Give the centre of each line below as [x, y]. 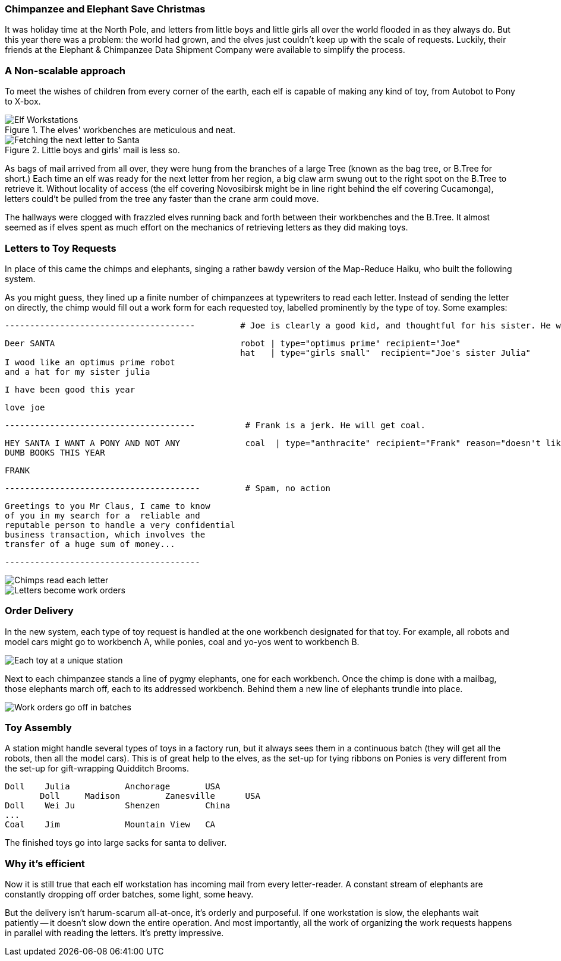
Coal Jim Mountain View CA [110, 825]
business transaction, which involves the [105, 534]
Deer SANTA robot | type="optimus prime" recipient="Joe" [233, 343]
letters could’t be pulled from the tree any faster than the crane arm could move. [162, 199]
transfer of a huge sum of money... [90, 544]
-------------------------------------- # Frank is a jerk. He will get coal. [215, 425]
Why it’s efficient [45, 863]
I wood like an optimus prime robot [90, 362]
